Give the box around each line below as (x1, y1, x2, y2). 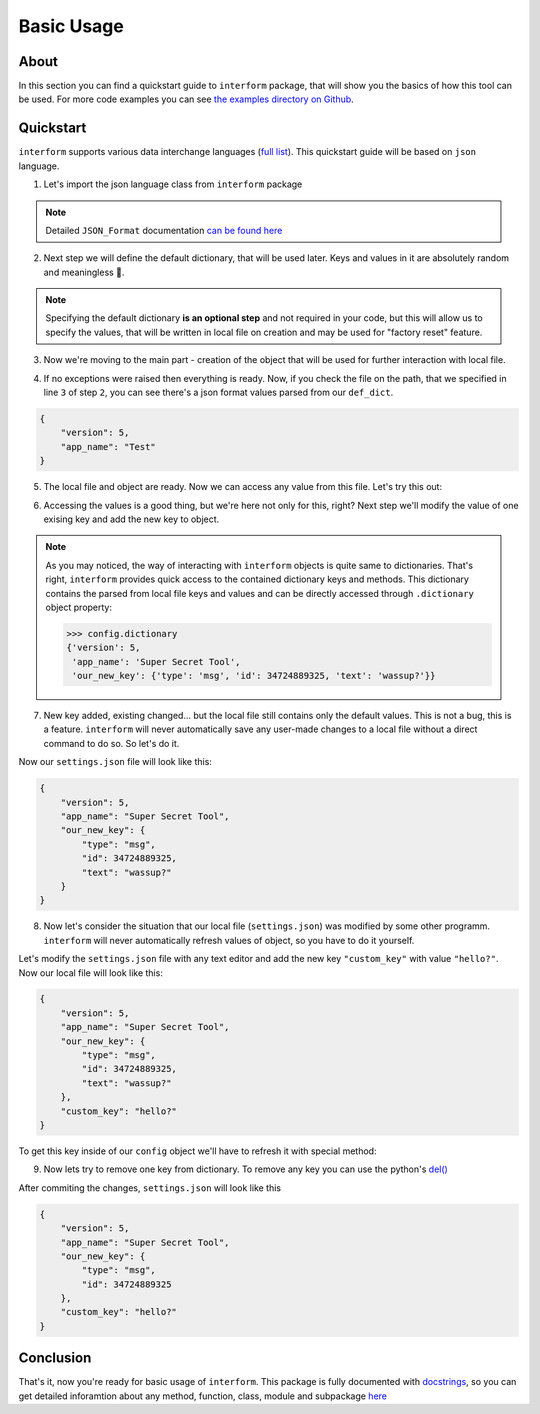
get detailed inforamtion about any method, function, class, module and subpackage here (18, 1390, 387, 1402)
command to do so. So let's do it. (43, 737, 180, 749)
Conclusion (18, 1350, 92, 1367)
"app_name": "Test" (60, 441, 157, 452)
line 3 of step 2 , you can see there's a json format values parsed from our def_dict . (43, 386, 394, 399)
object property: (45, 601, 113, 613)
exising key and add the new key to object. (43, 513, 220, 525)
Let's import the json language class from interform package (43, 178, 303, 190)
